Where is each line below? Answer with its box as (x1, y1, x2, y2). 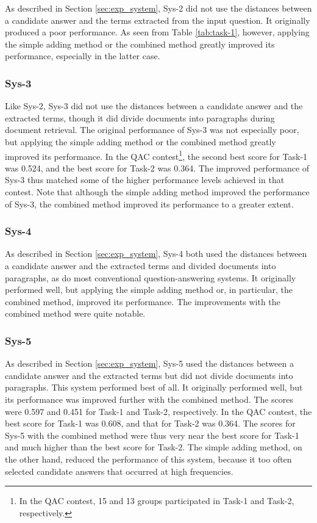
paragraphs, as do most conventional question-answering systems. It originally (5, 271, 296, 284)
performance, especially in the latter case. (5, 49, 160, 62)
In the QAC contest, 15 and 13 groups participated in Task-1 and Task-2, (19, 494, 294, 507)
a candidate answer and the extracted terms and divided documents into (5, 259, 276, 272)
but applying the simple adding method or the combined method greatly (5, 135, 276, 148)
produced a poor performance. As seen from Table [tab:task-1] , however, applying (5, 26, 310, 38)
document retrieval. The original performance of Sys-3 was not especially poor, (5, 123, 299, 136)
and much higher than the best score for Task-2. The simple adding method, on (5, 441, 302, 453)
